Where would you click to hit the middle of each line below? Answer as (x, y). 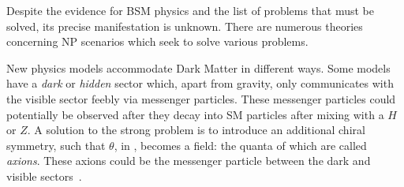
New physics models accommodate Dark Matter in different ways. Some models (198, 67)
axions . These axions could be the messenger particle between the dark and (189, 161)
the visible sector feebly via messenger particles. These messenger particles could (201, 98)
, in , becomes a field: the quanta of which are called (240, 145)
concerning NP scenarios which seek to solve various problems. (157, 41)
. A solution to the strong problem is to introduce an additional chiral (196, 130)
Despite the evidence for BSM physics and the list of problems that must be (191, 10)
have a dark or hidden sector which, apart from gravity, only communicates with (200, 83)
